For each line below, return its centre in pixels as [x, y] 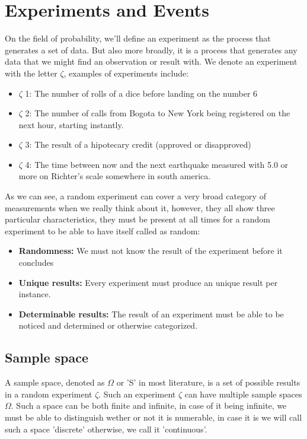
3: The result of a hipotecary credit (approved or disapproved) [138, 144]
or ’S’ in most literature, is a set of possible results [208, 382]
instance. [35, 294]
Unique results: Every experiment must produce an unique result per [148, 282]
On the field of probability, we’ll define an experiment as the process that [138, 38]
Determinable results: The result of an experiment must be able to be [151, 314]
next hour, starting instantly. [71, 124]
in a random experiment [49, 394]
